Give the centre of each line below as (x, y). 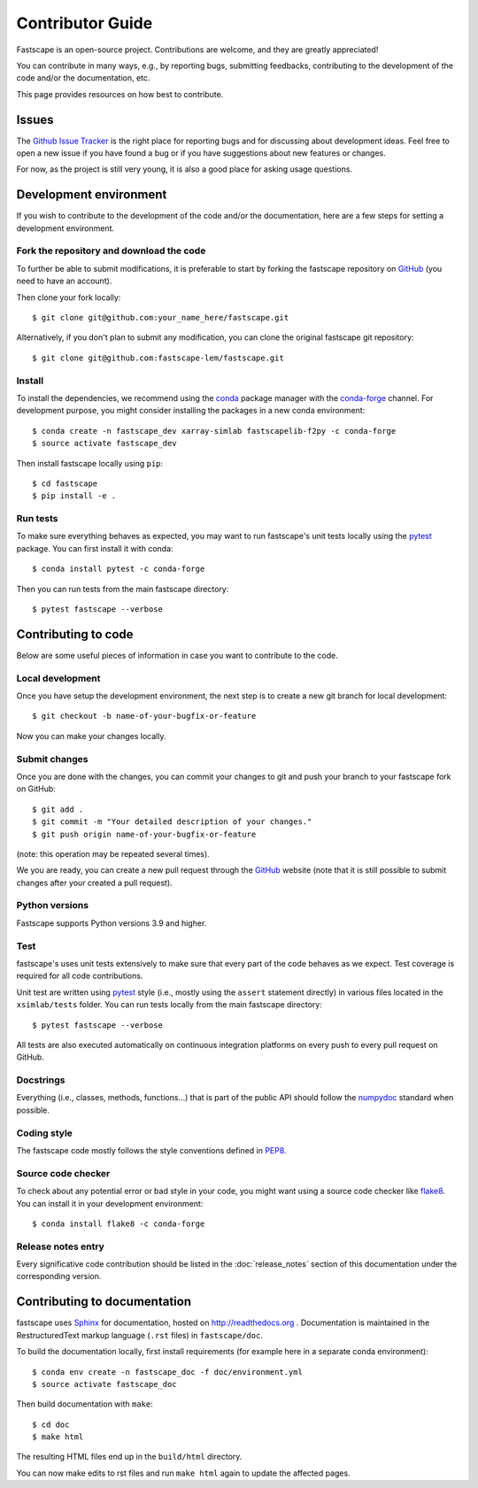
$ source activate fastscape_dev (104, 443)
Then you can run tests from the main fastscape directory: (123, 589)
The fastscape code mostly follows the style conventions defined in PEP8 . (151, 1150)
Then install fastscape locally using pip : (90, 463)
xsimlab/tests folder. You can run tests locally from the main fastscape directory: (169, 1005)
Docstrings (41, 1080)
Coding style (44, 1133)
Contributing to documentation (104, 1302)
